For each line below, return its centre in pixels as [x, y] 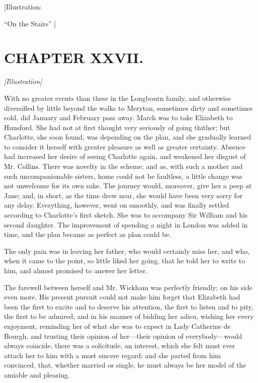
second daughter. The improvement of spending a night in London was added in [126, 224]
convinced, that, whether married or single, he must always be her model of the [125, 365]
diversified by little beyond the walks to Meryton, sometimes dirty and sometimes [129, 108]
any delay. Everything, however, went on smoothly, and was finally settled [117, 205]
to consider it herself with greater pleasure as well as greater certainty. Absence [125, 146]
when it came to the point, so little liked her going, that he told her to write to [125, 261]
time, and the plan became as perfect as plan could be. [88, 234]
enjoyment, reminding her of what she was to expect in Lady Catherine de [117, 326]
